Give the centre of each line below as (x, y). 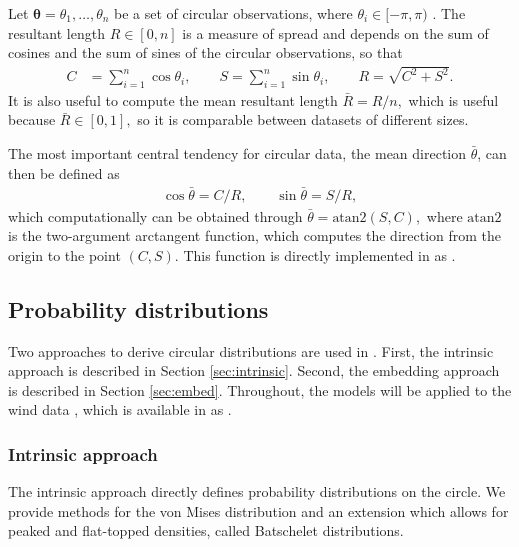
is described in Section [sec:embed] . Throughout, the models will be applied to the (260, 389)
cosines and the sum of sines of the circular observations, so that (205, 52)
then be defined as (64, 172)
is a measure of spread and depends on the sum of (335, 32)
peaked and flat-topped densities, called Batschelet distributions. (206, 530)
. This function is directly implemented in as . (315, 254)
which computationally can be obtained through (155, 215)
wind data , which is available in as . (120, 409)
